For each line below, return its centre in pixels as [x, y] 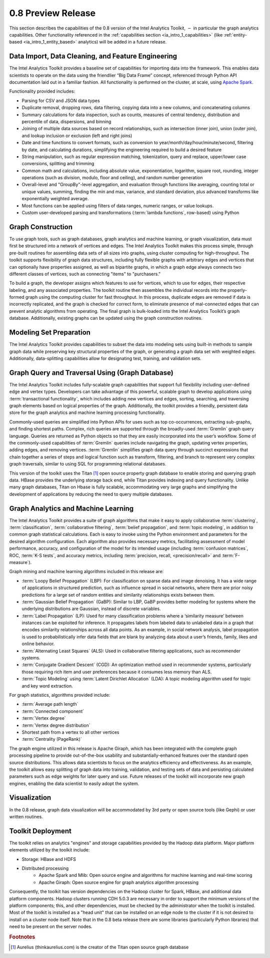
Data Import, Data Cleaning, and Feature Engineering [93, 56]
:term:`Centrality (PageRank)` [52, 739]
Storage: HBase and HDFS [49, 859]
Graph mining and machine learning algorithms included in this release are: [86, 572]
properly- [237, 290]
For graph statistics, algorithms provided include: [60, 695]
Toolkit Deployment [40, 831]
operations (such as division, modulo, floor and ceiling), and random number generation [112, 178]
